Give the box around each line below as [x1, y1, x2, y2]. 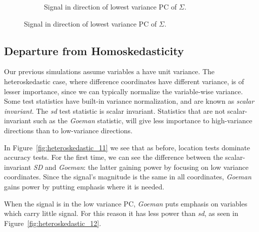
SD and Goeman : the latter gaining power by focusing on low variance [33, 161, 248, 172]
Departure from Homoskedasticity [4, 43, 184, 58]
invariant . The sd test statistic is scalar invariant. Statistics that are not [4, 105, 225, 116]
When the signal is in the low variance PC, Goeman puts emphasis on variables [4, 198, 247, 208]
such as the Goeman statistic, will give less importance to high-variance [33, 115, 252, 126]
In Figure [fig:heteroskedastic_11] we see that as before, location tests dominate [4, 142, 250, 152]
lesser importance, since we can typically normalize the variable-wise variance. [4, 86, 243, 96]
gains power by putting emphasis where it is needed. [4, 181, 164, 191]
